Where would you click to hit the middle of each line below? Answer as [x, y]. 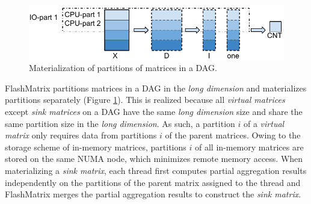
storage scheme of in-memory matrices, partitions [96, 147]
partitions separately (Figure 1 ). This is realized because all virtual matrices [145, 100]
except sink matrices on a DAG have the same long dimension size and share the [154, 112]
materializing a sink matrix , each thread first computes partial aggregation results [156, 171]
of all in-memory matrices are [249, 147]
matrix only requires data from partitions [81, 135]
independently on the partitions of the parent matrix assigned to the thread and [153, 182]
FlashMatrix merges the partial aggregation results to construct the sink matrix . [153, 194]
